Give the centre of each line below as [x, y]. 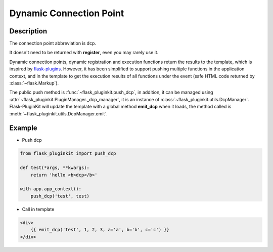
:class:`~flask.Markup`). [34, 83]
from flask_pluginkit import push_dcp [68, 154]
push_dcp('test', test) [60, 196]
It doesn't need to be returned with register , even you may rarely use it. [84, 53]
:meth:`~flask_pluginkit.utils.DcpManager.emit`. [59, 113]
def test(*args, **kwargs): [55, 168]
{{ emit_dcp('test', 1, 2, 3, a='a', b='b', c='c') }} [100, 230]
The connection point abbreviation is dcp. [53, 44]
